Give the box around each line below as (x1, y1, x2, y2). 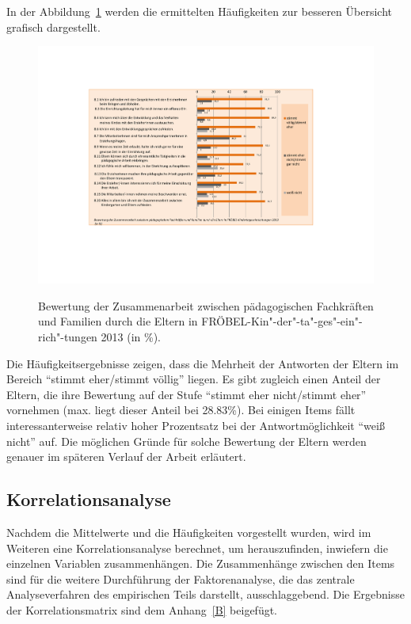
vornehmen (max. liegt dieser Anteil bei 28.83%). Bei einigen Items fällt (6, 401, 356, 418)
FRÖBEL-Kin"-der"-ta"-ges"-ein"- (201, 313, 363, 329)
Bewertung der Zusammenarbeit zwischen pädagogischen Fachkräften (38, 297, 374, 314)
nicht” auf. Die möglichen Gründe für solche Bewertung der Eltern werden (6, 432, 367, 449)
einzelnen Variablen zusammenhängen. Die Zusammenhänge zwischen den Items (6, 555, 395, 572)
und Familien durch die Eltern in (38, 313, 198, 329)
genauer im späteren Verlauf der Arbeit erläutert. (6, 448, 246, 465)
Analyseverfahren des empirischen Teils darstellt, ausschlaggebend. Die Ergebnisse (6, 586, 405, 603)
